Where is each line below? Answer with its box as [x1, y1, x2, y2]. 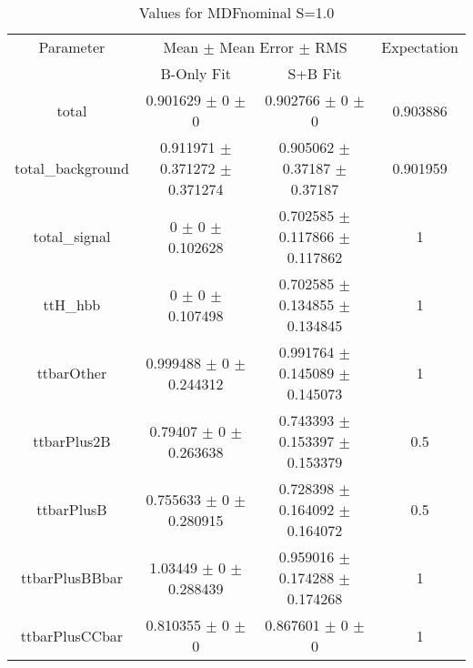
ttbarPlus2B [33, 430, 111, 451]
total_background [15, 157, 129, 178]
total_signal [33, 226, 111, 247]
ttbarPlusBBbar [20, 567, 123, 588]
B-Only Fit [160, 63, 231, 84]
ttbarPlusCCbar [20, 624, 124, 646]
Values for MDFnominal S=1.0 [138, 2, 335, 23]
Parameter [38, 36, 106, 57]
